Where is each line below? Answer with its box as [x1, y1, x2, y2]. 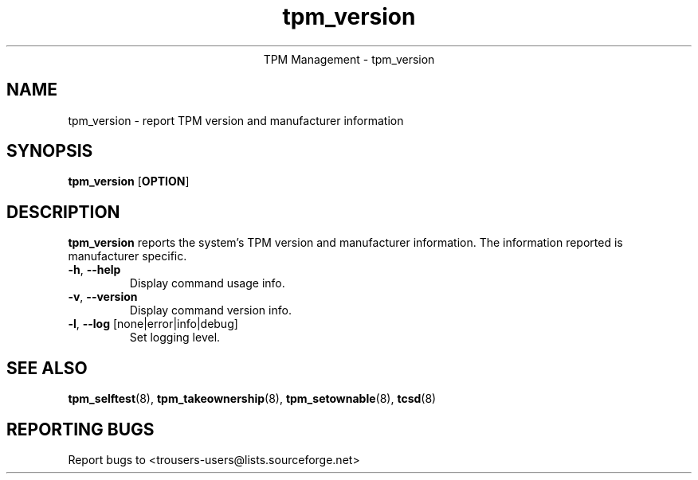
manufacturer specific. [68, 249, 187, 263]
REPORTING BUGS [6, 419, 155, 439]
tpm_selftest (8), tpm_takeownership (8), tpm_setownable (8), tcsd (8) [68, 392, 437, 406]
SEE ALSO [6, 357, 88, 378]
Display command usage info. [129, 276, 285, 291]
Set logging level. [129, 330, 221, 345]
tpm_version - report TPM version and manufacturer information [68, 113, 404, 127]
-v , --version [68, 290, 138, 304]
